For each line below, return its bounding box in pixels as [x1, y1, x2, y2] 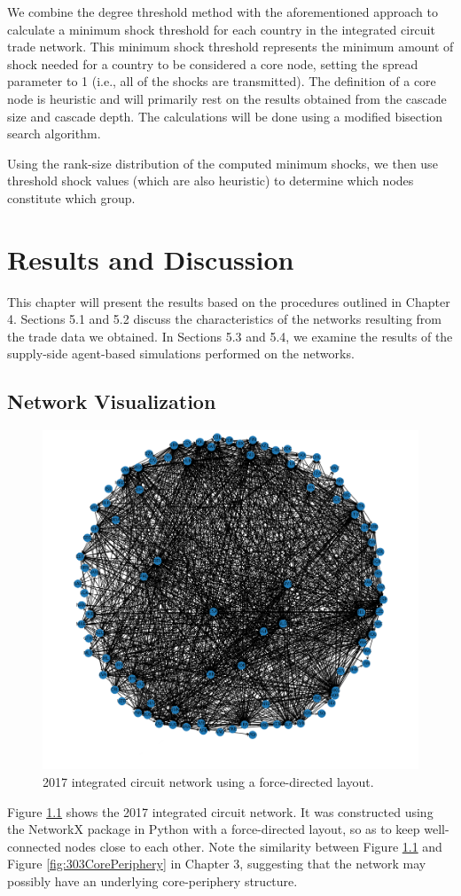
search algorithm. [7, 124, 101, 143]
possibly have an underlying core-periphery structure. [7, 872, 298, 891]
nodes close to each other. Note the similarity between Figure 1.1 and [65, 837, 442, 855]
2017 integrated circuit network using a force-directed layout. [43, 773, 374, 791]
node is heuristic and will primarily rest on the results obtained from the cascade [7, 89, 447, 107]
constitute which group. [7, 188, 136, 207]
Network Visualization [7, 388, 216, 415]
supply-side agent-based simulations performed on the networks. [7, 344, 355, 363]
